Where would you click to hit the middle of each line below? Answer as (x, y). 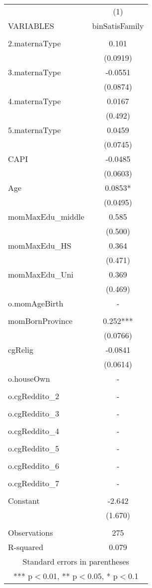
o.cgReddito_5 (34, 448)
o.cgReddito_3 (34, 413)
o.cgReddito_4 (34, 431)
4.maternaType (35, 101)
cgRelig (21, 350)
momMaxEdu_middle (46, 217)
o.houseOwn (29, 378)
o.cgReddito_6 (34, 466)
